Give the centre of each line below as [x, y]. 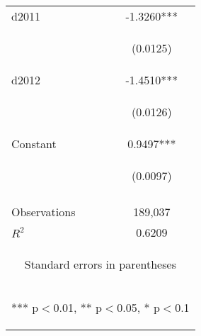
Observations [44, 212]
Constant [34, 144]
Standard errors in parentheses [100, 264]
